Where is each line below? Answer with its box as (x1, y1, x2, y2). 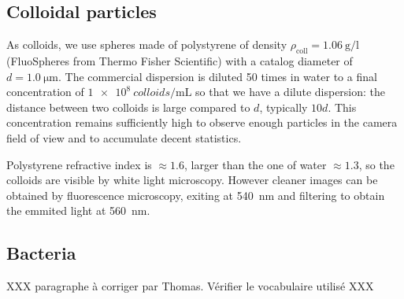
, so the (358, 156, 395, 172)
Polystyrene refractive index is (6, 156, 152, 172)
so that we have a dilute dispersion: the (195, 83, 386, 100)
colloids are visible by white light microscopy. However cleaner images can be (6, 172, 378, 188)
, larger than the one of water (183, 156, 327, 172)
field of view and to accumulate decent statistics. (6, 129, 242, 146)
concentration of (6, 83, 84, 100)
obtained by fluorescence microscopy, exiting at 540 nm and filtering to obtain (6, 186, 385, 203)
